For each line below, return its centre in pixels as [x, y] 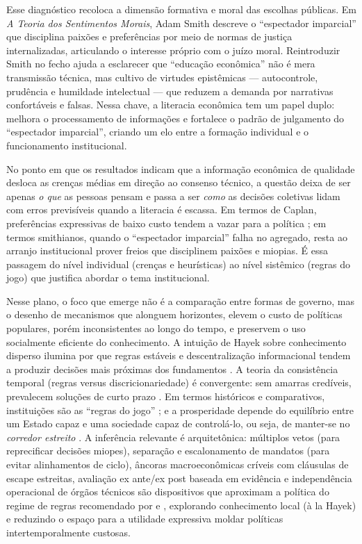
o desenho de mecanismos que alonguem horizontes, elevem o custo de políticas [174, 314]
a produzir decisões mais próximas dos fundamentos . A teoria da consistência [172, 369]
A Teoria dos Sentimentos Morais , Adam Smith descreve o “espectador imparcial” [181, 23]
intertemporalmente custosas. [68, 532]
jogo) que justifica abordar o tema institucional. [108, 278]
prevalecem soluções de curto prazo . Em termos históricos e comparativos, [166, 396]
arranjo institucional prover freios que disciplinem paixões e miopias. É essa [167, 250]
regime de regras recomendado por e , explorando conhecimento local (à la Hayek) [181, 505]
